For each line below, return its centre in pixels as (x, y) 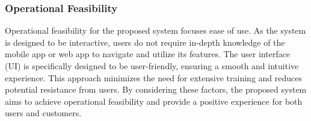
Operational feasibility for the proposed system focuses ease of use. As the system (155, 30)
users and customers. (43, 113)
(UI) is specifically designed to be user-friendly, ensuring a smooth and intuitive (152, 66)
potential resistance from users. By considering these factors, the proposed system (156, 89)
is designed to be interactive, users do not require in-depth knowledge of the (145, 42)
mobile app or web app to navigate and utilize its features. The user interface (148, 54)
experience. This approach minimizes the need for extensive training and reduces (153, 77)
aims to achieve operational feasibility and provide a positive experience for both (154, 101)
